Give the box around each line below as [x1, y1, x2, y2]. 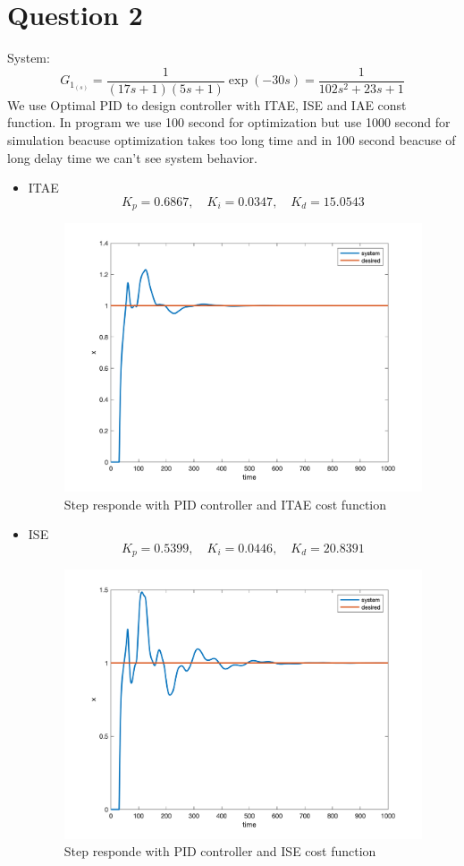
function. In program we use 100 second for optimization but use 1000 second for [7, 113, 451, 132]
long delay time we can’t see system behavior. [7, 148, 257, 167]
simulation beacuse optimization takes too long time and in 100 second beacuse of [7, 130, 456, 149]
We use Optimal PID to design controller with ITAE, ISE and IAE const [7, 95, 407, 114]
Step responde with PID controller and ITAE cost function [63, 494, 387, 513]
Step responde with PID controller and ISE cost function [63, 842, 376, 861]
